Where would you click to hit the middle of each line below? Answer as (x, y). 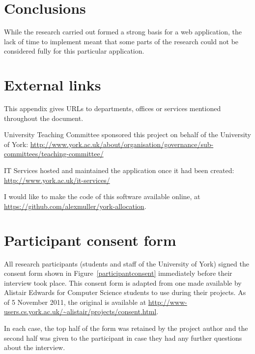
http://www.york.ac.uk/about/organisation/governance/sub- (122, 144)
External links (53, 85)
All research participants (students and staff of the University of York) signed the (127, 263)
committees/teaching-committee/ (54, 154)
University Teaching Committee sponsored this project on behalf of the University (127, 134)
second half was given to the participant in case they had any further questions (123, 338)
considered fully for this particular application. (74, 51)
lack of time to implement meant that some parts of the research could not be (121, 41)
